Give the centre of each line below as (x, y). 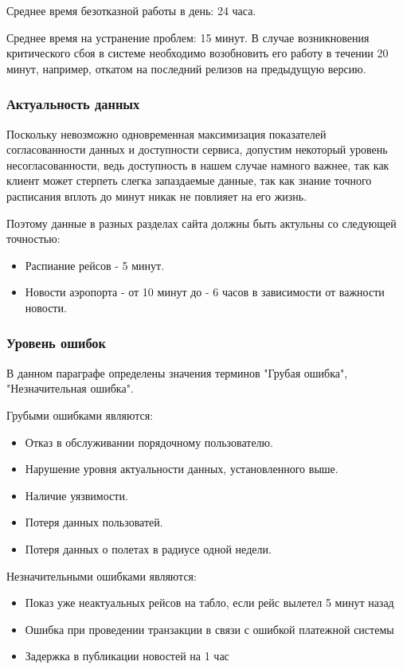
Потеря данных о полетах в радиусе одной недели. (148, 548)
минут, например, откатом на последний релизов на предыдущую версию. (186, 68)
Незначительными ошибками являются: (102, 575)
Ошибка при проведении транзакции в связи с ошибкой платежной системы (209, 629)
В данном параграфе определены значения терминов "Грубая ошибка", (177, 372)
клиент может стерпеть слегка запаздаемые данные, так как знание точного (189, 180)
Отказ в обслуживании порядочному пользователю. (149, 442)
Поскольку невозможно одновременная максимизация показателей (166, 133)
